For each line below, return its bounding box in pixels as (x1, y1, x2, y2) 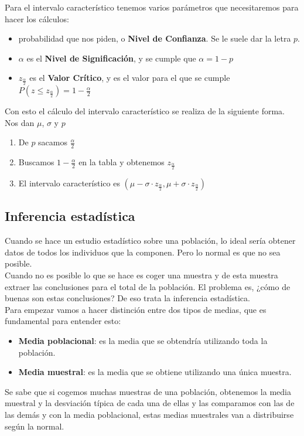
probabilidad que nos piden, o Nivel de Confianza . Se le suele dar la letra (18, 32, 291, 45)
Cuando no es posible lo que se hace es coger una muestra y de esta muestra (5, 269, 278, 281)
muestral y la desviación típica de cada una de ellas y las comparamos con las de (5, 397, 295, 409)
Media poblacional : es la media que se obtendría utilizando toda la (18, 335, 268, 346)
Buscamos (18, 156, 54, 168)
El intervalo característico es (18, 177, 120, 189)
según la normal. (5, 420, 64, 432)
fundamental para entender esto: (5, 315, 121, 327)
